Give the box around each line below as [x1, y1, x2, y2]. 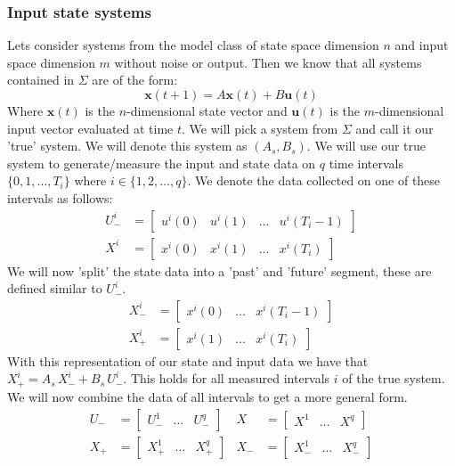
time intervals [329, 153, 403, 172]
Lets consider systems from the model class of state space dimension [7, 36, 379, 54]
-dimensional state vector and [126, 102, 288, 119]
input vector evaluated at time [7, 119, 174, 137]
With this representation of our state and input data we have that [7, 351, 369, 370]
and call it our [355, 119, 434, 137]
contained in [7, 70, 75, 89]
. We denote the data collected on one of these [187, 171, 441, 190]
